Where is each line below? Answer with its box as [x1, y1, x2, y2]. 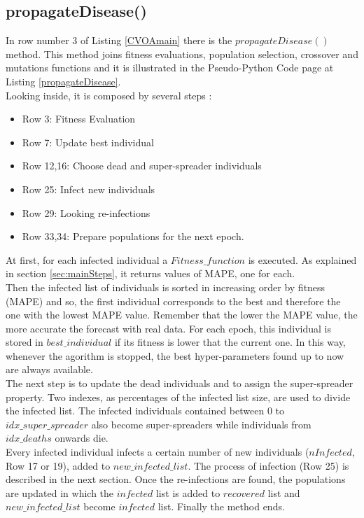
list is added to [155, 485, 220, 500]
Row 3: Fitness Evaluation [22, 111, 136, 126]
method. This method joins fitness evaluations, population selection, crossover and [6, 46, 358, 61]
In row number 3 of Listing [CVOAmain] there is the [6, 33, 232, 48]
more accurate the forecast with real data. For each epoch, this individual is [6, 321, 331, 335]
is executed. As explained [248, 252, 357, 267]
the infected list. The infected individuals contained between [6, 403, 265, 418]
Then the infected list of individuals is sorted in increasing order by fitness [6, 279, 325, 294]
